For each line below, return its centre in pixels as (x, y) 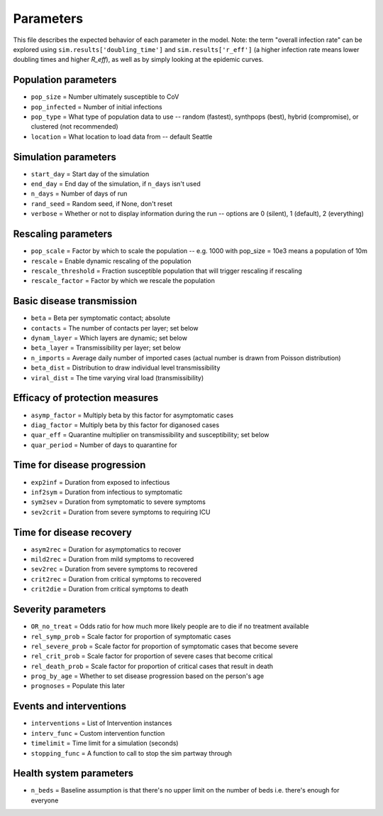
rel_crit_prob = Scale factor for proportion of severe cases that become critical (152, 656)
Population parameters (65, 80)
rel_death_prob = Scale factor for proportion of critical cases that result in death (152, 666)
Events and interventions (70, 706)
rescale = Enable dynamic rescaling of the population (111, 261)
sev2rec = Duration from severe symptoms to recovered (114, 569)
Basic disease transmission (75, 301)
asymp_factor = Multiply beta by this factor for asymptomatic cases (132, 415)
